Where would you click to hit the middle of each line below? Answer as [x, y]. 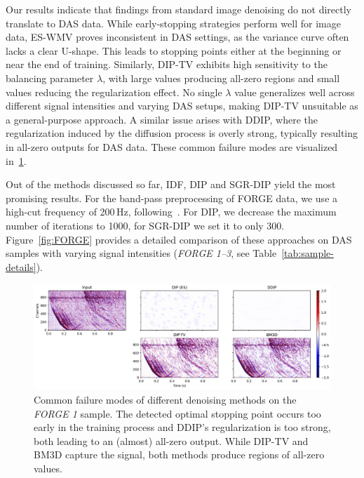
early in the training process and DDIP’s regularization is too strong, [182, 427]
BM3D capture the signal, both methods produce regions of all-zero [179, 454]
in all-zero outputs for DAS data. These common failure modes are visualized [172, 146]
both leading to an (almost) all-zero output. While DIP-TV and [171, 440]
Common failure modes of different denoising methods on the [165, 399]
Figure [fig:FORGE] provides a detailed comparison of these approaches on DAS [179, 239]
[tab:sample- [308, 253]
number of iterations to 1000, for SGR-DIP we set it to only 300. [145, 225]
